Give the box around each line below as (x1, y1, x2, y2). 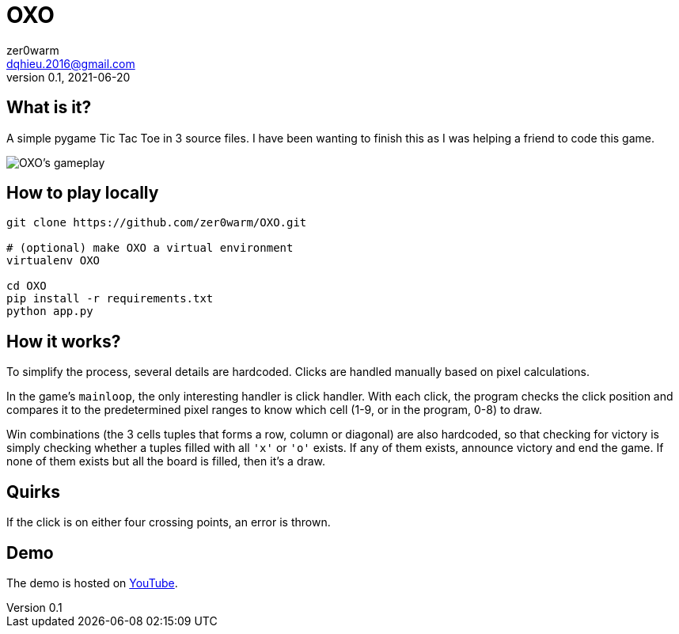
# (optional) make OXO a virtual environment (6, 241, 294, 255)
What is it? (6, 97, 92, 118)
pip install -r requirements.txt (6, 292, 214, 306)
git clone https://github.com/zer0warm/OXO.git (6, 216, 307, 230)
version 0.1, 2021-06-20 (6, 70, 131, 84)
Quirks (6, 481, 60, 502)
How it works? (6, 331, 121, 351)
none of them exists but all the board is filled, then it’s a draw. (6, 454, 326, 469)
